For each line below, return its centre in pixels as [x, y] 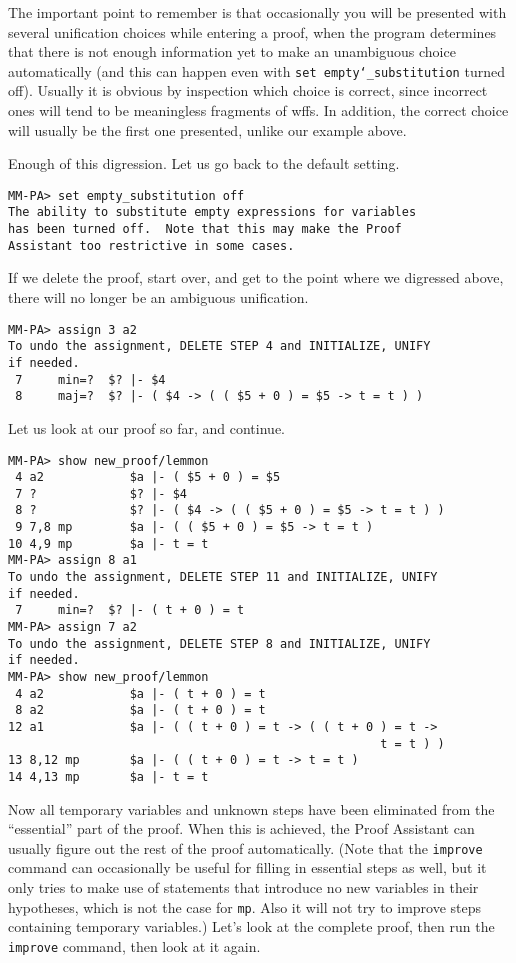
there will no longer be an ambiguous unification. [158, 297]
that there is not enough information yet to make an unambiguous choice [232, 51]
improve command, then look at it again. [134, 945]
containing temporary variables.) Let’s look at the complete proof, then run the [251, 926]
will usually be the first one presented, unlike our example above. [207, 129]
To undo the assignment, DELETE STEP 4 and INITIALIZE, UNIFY [219, 346]
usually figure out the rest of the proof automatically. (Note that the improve [245, 847]
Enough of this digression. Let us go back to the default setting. [204, 163]
